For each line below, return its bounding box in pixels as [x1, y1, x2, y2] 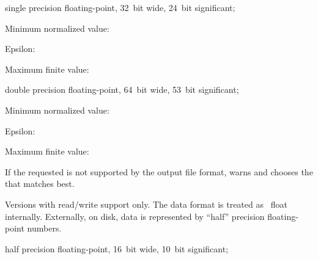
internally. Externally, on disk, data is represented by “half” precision [5, 210, 265, 222]
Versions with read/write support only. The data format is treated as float [5, 197, 287, 210]
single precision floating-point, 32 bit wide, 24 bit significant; [5, 1, 235, 13]
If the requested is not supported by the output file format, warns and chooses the [5, 165, 313, 178]
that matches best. [5, 177, 75, 190]
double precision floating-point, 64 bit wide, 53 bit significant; [5, 83, 239, 96]
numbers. [27, 222, 62, 235]
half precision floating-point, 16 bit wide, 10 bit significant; [5, 242, 229, 255]
